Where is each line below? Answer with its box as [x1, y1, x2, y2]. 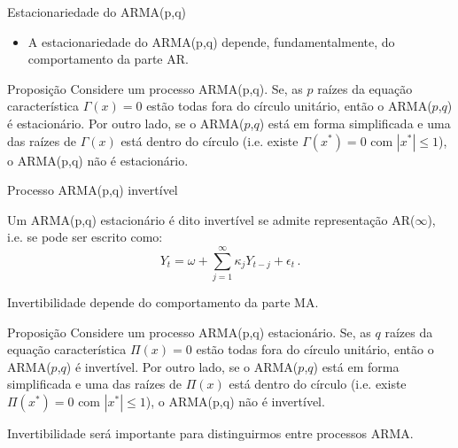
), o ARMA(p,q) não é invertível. [145, 392, 325, 411]
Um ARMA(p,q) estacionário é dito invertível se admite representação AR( [7, 210, 415, 228]
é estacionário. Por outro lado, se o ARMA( [7, 113, 245, 132]
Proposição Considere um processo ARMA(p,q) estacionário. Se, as [7, 322, 371, 341]
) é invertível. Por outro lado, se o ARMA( [66, 357, 299, 375]
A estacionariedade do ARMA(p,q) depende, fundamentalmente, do [27, 32, 395, 50]
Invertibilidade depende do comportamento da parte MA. [7, 293, 319, 312]
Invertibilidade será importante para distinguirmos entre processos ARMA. [7, 424, 414, 443]
